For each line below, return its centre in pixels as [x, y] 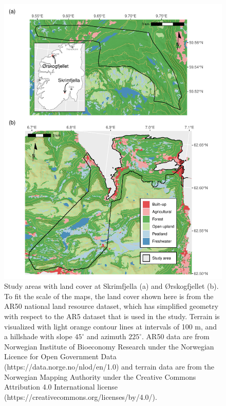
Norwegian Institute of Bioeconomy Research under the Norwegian [109, 346]
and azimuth [106, 336]
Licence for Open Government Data [60, 356]
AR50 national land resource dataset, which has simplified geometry [111, 306]
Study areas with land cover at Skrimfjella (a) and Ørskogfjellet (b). [111, 286]
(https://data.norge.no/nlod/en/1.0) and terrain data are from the [109, 367]
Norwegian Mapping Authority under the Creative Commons [100, 376]
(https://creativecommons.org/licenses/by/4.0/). [81, 396]
